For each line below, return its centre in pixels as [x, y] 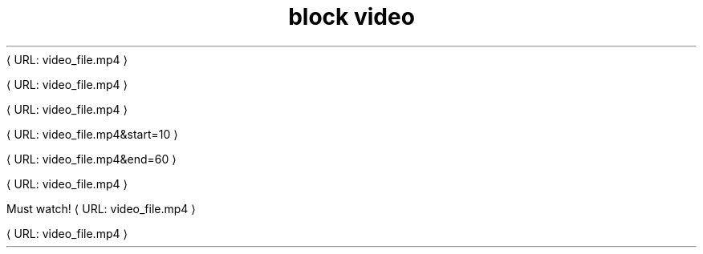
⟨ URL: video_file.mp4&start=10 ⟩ [92, 134]
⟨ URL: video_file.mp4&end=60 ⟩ [91, 159]
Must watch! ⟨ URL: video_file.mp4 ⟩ [101, 208]
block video [351, 17]
